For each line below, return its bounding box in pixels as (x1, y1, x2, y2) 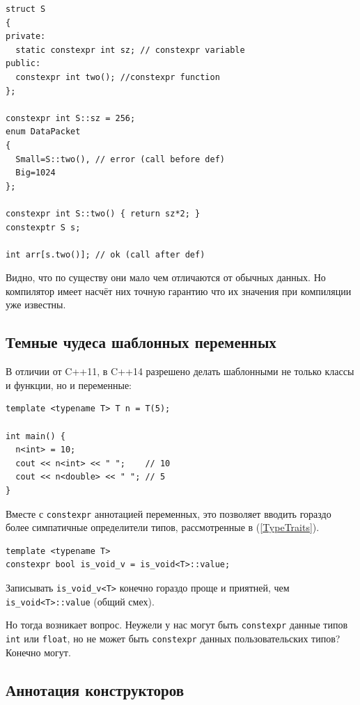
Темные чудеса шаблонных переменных (6, 331, 276, 353)
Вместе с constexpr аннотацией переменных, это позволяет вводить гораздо (6, 506, 331, 521)
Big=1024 (15, 168, 56, 178)
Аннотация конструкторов (6, 679, 185, 700)
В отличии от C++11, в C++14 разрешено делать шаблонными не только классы (6, 364, 354, 379)
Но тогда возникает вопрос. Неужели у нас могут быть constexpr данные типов (6, 617, 348, 632)
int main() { (6, 431, 65, 441)
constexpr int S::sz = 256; (6, 113, 136, 123)
